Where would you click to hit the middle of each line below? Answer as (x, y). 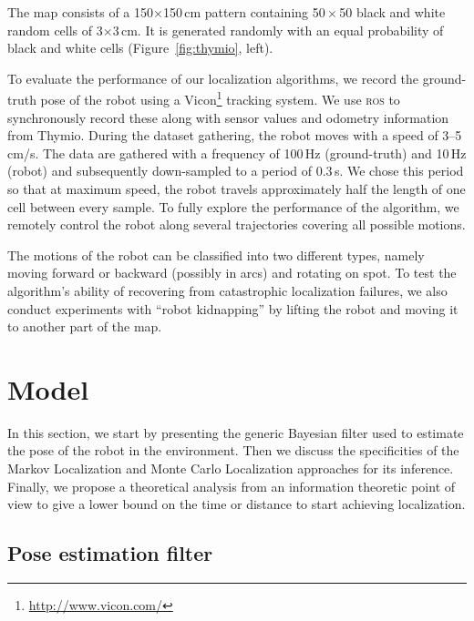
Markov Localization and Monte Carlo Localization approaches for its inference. (231, 468)
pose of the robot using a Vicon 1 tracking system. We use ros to (220, 98)
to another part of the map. (85, 326)
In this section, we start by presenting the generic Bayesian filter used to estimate (236, 432)
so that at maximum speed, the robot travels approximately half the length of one (237, 188)
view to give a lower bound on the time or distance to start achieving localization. (237, 504)
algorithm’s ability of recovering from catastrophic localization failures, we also (227, 290)
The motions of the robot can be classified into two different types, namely (216, 255)
